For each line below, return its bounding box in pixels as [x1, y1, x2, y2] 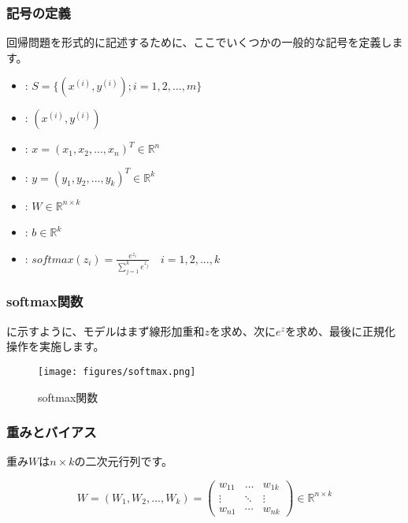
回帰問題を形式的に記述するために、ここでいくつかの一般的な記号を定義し [6, 34, 392, 50]
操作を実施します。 [6, 338, 105, 354]
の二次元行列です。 [74, 453, 173, 469]
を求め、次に [210, 322, 276, 339]
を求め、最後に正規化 [284, 322, 395, 339]
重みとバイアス [6, 422, 97, 442]
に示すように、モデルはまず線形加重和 [6, 322, 205, 339]
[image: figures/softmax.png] [38, 365, 196, 377]
